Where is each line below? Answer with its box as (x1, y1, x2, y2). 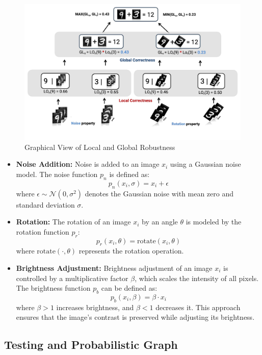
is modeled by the (186, 216, 242, 227)
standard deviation (16, 199, 75, 210)
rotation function (16, 226, 69, 237)
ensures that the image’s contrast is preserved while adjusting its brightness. (16, 312, 255, 322)
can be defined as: (101, 283, 158, 293)
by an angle (142, 216, 178, 227)
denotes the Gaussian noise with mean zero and (85, 188, 234, 198)
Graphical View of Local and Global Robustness (24, 141, 175, 152)
